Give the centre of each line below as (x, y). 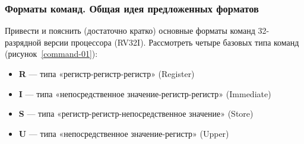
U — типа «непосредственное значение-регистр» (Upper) (124, 133)
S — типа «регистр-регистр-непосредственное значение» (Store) (136, 113)
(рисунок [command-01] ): (51, 54)
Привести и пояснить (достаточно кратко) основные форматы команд (130, 31)
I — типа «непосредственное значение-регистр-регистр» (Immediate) (145, 93)
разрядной (23, 42)
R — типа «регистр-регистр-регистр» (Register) (107, 73)
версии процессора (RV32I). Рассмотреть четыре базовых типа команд (171, 42)
